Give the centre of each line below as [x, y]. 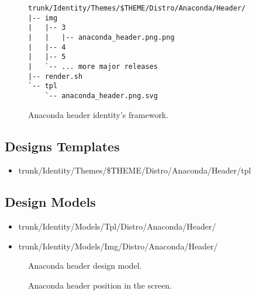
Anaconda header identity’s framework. [98, 114]
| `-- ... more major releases [93, 66]
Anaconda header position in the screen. [100, 285]
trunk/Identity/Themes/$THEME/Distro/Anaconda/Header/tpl [135, 170]
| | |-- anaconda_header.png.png [101, 37]
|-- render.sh [56, 76]
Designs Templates [62, 146]
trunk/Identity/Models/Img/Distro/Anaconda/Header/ [118, 246]
